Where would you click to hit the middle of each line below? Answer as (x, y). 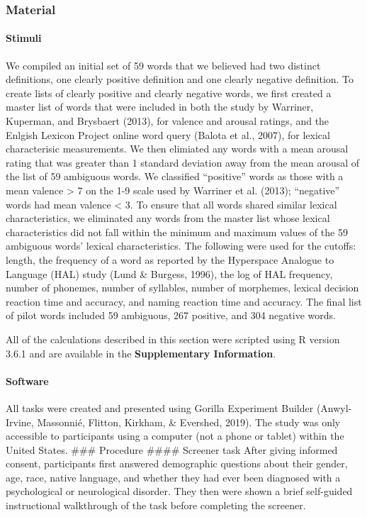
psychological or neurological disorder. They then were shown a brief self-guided (179, 491)
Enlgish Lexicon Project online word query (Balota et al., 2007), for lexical (168, 134)
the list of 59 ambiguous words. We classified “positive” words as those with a (175, 176)
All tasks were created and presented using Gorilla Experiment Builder (160, 407)
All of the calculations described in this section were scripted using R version (173, 339)
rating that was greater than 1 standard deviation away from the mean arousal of (183, 162)
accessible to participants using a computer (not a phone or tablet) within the (175, 436)
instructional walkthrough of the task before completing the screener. (156, 505)
